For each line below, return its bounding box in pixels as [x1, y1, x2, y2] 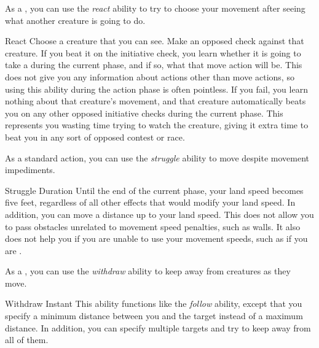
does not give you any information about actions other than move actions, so [5, 70, 294, 83]
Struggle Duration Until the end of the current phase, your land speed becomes [5, 184, 304, 196]
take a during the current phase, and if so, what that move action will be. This [5, 58, 302, 71]
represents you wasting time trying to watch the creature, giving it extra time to [5, 118, 309, 131]
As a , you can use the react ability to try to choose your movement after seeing [5, 2, 305, 14]
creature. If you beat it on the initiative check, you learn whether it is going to [5, 46, 301, 59]
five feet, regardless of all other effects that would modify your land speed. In [5, 196, 296, 209]
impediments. [5, 163, 55, 176]
